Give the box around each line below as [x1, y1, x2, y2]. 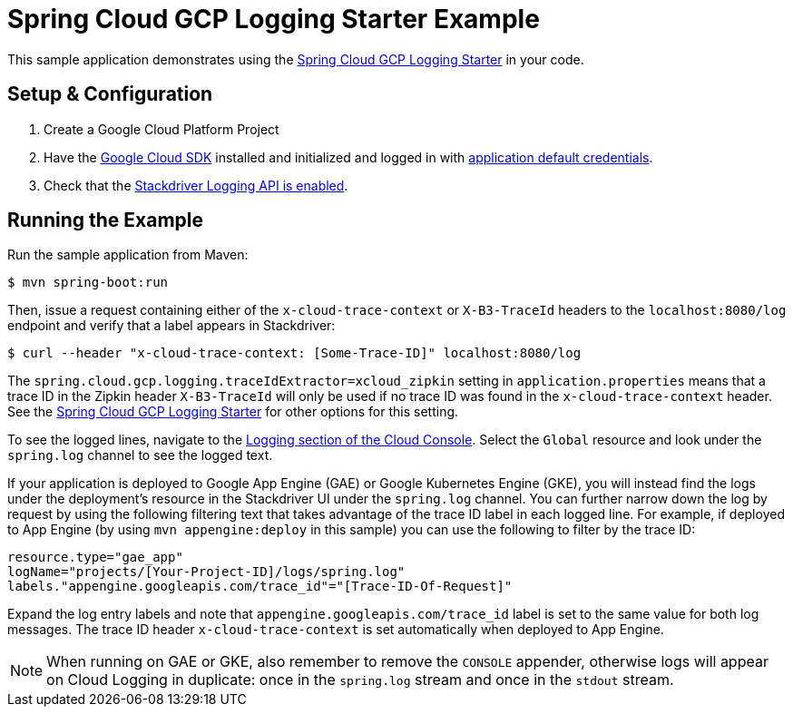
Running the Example [7, 209, 204, 232]
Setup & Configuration [7, 83, 213, 106]
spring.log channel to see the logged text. [7, 447, 273, 464]
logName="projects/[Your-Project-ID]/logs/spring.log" [7, 564, 406, 580]
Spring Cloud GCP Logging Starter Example [7, 4, 540, 34]
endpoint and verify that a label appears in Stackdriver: [7, 318, 336, 334]
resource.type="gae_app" [7, 550, 183, 565]
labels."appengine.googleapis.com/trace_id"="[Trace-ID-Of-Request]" [7, 579, 513, 594]
